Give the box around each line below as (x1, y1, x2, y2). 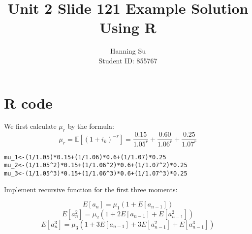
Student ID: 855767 (98, 55, 157, 65)
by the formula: (67, 121, 114, 131)
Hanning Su (110, 46, 146, 56)
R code (4, 92, 53, 113)
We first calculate (4, 121, 57, 131)
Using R (99, 17, 157, 37)
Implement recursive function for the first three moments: (4, 184, 178, 194)
